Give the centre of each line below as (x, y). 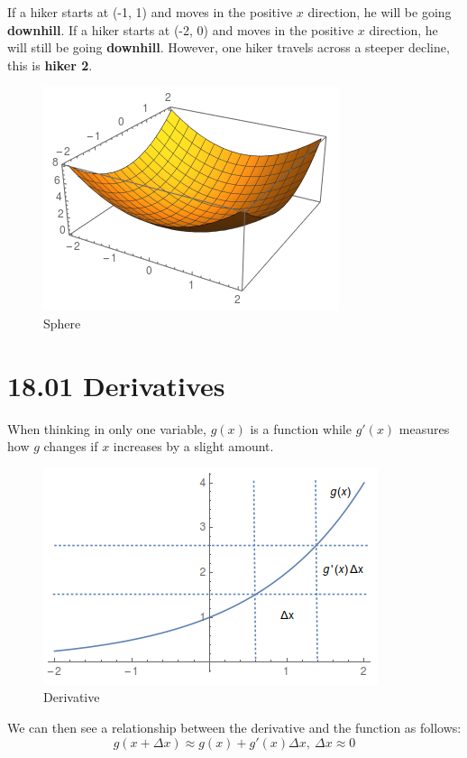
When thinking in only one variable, (107, 428)
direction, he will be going (380, 12)
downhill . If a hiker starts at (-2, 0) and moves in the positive (181, 29)
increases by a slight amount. (193, 446)
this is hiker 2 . (50, 65)
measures (424, 428)
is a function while (301, 428)
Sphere (62, 323)
